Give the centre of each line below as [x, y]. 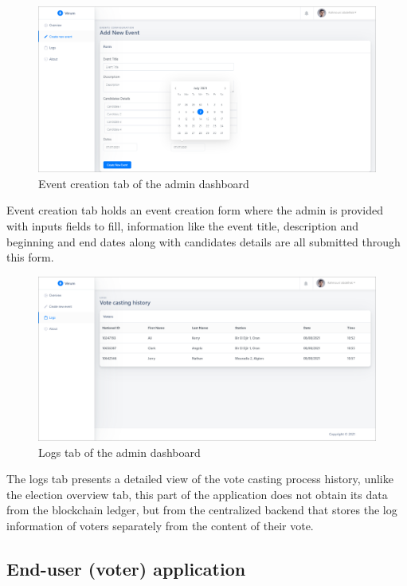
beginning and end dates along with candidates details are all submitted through [203, 241]
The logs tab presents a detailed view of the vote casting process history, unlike [200, 479]
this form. [30, 257]
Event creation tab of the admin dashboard [144, 183]
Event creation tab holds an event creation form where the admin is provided [195, 210]
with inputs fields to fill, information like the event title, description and [183, 226]
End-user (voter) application [126, 568]
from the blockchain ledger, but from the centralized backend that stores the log [202, 510]
